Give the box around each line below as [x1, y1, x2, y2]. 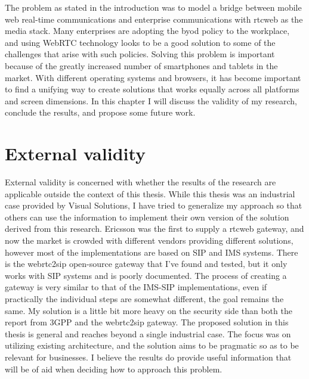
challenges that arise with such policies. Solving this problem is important [5, 48, 275, 60]
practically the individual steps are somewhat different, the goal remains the [5, 293, 284, 305]
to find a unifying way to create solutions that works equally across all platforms [5, 83, 299, 95]
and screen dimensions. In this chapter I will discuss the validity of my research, [5, 94, 297, 107]
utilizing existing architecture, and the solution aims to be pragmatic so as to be [5, 339, 299, 352]
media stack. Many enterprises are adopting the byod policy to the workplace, [5, 24, 290, 37]
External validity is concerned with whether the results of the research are [5, 176, 276, 188]
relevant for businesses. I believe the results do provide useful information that [5, 350, 292, 363]
